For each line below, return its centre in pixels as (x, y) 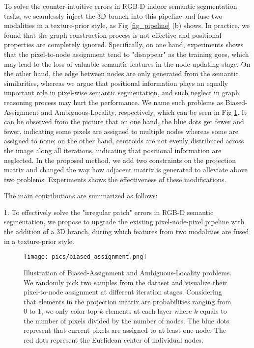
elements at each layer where (149, 311)
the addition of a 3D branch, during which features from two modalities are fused (127, 231)
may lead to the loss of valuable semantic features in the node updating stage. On (127, 64)
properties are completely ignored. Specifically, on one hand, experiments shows (124, 44)
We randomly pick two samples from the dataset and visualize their (125, 282)
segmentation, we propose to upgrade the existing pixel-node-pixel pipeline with (124, 222)
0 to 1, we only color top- (62, 311)
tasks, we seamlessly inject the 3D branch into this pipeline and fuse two (113, 15)
